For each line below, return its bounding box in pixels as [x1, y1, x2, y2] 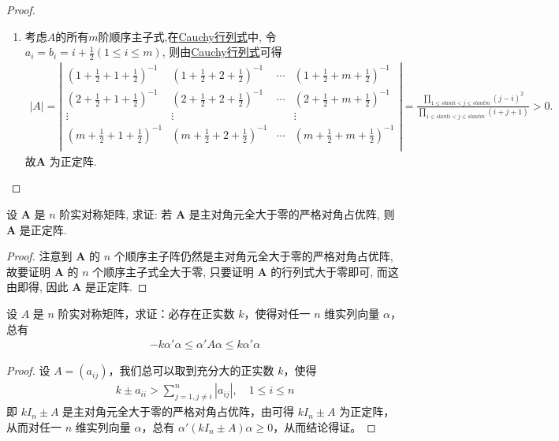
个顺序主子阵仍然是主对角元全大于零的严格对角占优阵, [114, 248, 393, 264]
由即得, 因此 [6, 278, 69, 295]
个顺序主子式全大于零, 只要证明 [92, 263, 254, 279]
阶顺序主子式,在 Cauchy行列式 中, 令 [98, 28, 277, 44]
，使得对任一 [244, 305, 311, 322]
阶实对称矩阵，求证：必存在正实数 [58, 305, 235, 322]
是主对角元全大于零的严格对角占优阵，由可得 [62, 403, 295, 420]
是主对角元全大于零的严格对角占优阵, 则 [188, 206, 395, 222]
